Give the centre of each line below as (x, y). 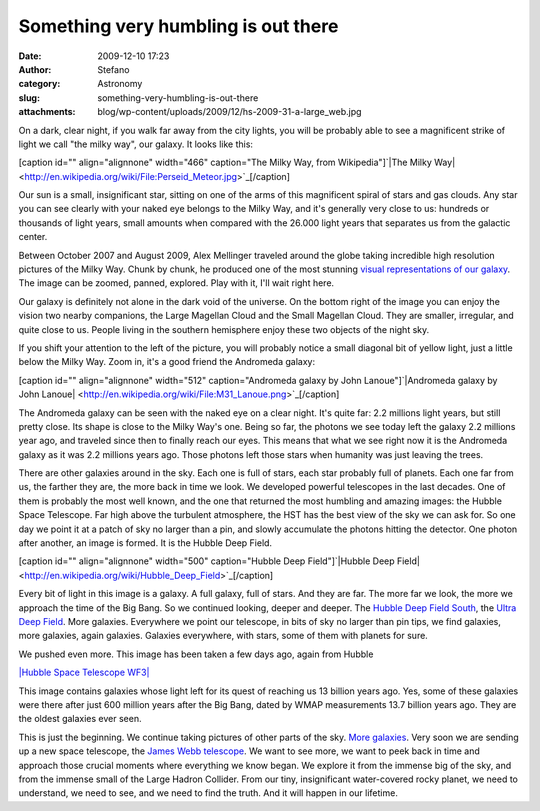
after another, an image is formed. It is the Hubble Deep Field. (145, 543)
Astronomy (120, 84)
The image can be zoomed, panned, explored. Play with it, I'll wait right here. (176, 283)
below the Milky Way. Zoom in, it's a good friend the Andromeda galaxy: (166, 362)
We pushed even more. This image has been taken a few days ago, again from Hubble (196, 654)
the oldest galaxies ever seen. (80, 719)
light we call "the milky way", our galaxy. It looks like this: (136, 144)
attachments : (47, 112)
